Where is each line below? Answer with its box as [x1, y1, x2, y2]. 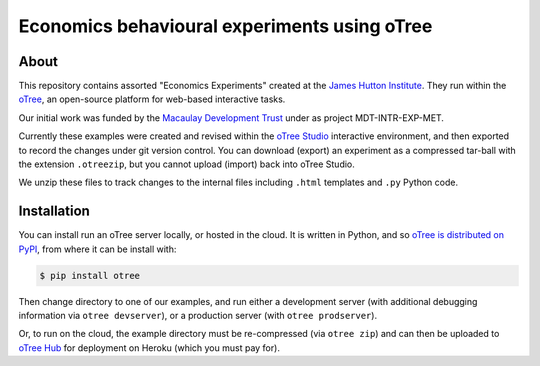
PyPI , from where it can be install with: [18, 243, 177, 255]
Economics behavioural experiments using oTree [18, 15, 433, 37]
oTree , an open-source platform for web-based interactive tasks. [18, 93, 286, 105]
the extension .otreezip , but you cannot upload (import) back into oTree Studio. [18, 158, 355, 170]
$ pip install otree [39, 270, 140, 281]
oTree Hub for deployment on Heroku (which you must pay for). [18, 341, 280, 354]
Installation [18, 203, 90, 220]
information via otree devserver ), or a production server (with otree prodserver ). [18, 310, 378, 322]
